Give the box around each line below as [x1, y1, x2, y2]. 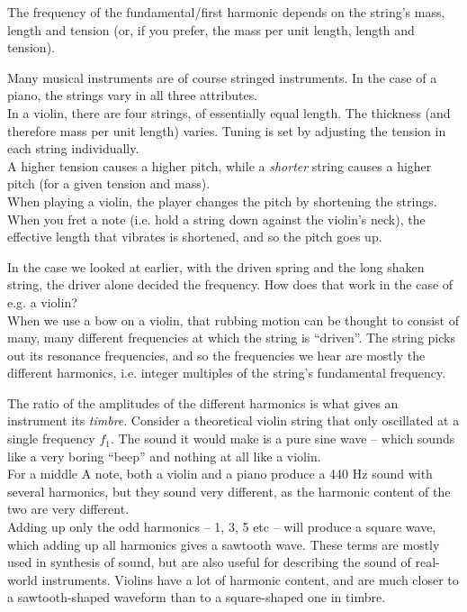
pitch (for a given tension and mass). [7, 174, 211, 193]
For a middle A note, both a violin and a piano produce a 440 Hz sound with [7, 464, 433, 483]
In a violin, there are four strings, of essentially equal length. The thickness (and [7, 103, 451, 122]
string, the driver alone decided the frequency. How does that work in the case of [7, 275, 454, 294]
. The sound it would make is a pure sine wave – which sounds [110, 429, 455, 448]
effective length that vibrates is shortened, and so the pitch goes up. [7, 227, 382, 246]
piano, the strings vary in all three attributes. [7, 86, 258, 105]
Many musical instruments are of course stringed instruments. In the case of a [7, 68, 437, 87]
